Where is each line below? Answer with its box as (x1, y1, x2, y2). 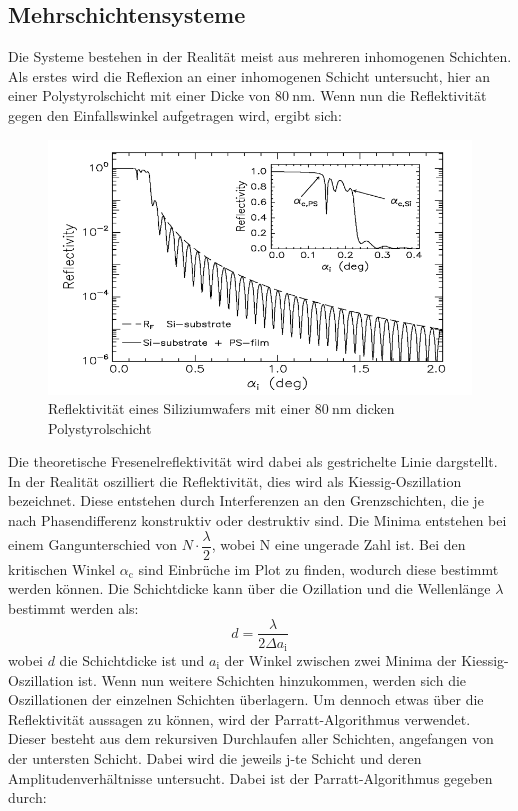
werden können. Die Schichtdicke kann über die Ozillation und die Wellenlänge (8, 578, 491, 599)
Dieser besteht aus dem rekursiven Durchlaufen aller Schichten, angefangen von (8, 728, 494, 749)
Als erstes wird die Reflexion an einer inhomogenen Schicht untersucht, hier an (8, 65, 491, 86)
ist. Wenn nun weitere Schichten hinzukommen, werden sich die (78, 669, 467, 690)
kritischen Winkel (8, 558, 116, 579)
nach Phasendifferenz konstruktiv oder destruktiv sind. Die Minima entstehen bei (8, 510, 507, 531)
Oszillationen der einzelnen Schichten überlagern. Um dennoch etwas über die (8, 689, 484, 710)
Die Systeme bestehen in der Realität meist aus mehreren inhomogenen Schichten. (8, 46, 512, 67)
